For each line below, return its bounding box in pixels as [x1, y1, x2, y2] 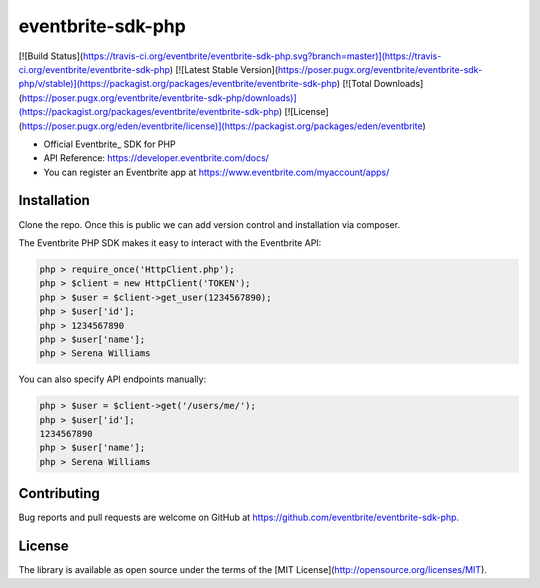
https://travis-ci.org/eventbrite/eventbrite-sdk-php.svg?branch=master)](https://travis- [82, 50, 442, 62]
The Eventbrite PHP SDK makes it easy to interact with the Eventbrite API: [18, 236, 322, 249]
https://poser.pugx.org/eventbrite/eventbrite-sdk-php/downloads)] [21, 91, 297, 104]
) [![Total [336, 78, 372, 90]
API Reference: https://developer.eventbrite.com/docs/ [43, 152, 270, 164]
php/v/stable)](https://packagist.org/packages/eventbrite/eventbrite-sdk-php [18, 78, 337, 90]
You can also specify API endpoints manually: [18, 373, 207, 385]
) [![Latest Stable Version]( [169, 63, 279, 75]
